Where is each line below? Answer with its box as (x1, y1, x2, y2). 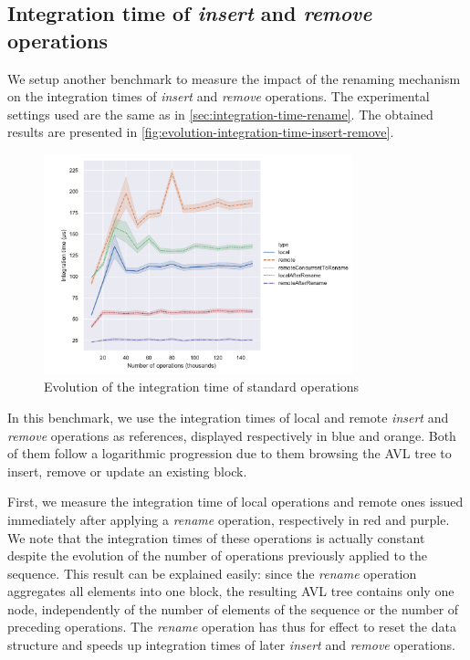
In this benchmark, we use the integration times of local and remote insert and (7, 407, 449, 426)
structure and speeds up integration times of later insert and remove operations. (7, 635, 455, 655)
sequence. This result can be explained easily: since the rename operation (7, 563, 417, 582)
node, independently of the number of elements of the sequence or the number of (7, 599, 459, 618)
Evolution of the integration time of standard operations (44, 377, 360, 396)
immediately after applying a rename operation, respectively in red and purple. (7, 509, 450, 529)
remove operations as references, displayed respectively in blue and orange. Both (7, 425, 456, 445)
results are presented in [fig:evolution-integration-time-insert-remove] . (7, 122, 394, 141)
